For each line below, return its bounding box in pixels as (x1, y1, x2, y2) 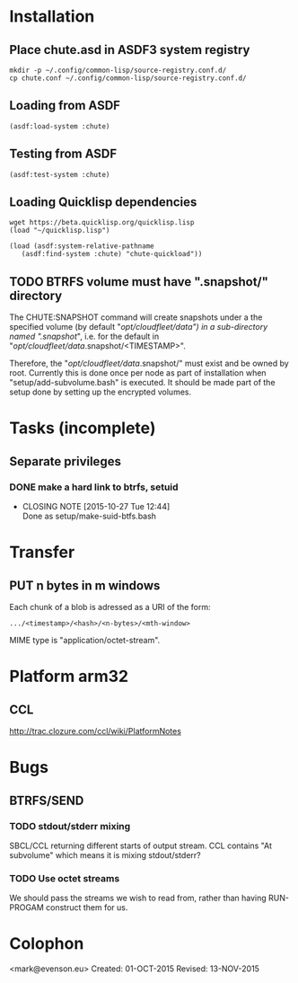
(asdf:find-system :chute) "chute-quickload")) (21, 250, 203, 259)
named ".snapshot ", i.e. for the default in (9, 331, 160, 342)
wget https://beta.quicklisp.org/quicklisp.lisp (9, 218, 195, 227)
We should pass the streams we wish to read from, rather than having (9, 892, 267, 904)
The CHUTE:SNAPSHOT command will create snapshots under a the (9, 312, 263, 323)
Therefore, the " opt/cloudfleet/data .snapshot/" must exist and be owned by (9, 358, 289, 369)
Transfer (9, 542, 75, 562)
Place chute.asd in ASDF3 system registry (9, 42, 250, 58)
